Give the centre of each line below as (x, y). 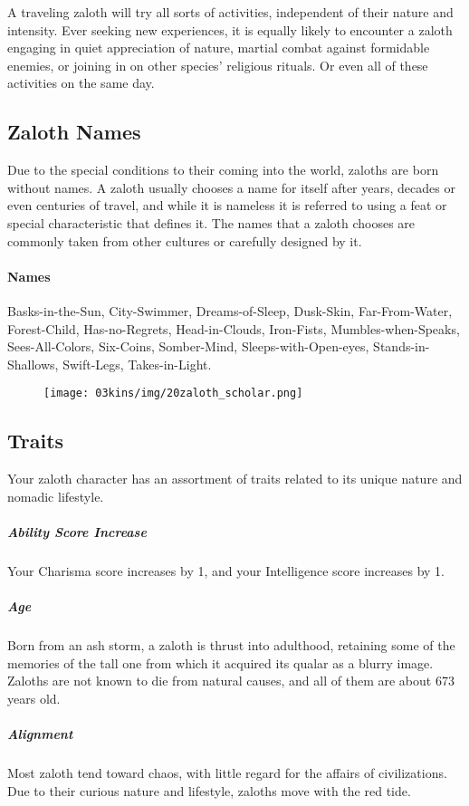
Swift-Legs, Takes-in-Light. (137, 364)
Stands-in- (402, 346)
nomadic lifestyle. (56, 496)
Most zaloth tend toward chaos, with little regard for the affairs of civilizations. (227, 773)
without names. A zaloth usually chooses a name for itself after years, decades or (231, 187)
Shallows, (33, 364)
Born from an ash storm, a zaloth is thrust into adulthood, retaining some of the (231, 645)
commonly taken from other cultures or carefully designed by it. (185, 240)
